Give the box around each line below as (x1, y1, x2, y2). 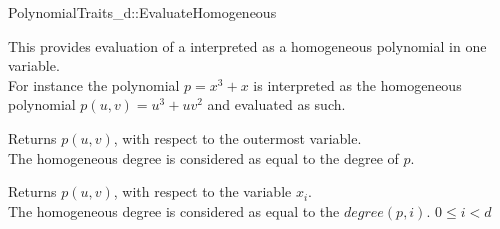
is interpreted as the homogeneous (253, 74, 462, 95)
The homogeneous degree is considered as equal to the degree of (8, 147, 399, 168)
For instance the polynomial (8, 74, 180, 95)
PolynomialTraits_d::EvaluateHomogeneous (8, 2, 277, 22)
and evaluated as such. (207, 94, 346, 115)
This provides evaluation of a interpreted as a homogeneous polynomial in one (8, 35, 487, 56)
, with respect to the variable (113, 181, 292, 202)
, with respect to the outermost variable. (113, 127, 362, 148)
